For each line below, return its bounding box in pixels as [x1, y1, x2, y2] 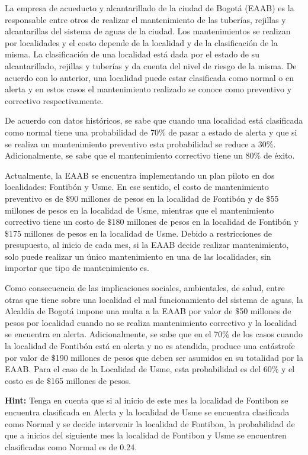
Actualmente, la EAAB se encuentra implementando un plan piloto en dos [5, 169, 275, 181]
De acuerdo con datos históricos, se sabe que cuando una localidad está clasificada [5, 114, 303, 127]
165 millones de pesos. [50, 374, 131, 386]
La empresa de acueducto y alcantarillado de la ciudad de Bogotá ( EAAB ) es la [5, 2, 294, 14]
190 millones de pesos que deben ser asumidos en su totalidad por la [55, 351, 303, 363]
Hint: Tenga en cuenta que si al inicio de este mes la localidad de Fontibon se [5, 394, 288, 406]
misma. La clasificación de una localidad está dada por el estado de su [5, 48, 259, 60]
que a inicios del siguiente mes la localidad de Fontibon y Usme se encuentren [5, 429, 287, 441]
